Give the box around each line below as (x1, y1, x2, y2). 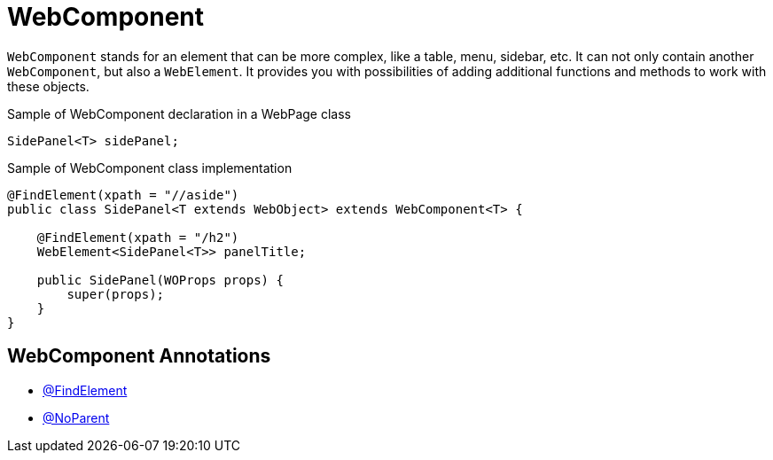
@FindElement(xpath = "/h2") (36, 230, 239, 245)
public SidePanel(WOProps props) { (36, 272, 284, 287)
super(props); (66, 286, 165, 301)
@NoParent (43, 409, 110, 425)
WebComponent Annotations (7, 345, 271, 368)
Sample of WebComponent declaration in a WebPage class (7, 105, 352, 121)
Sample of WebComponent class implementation (7, 160, 293, 175)
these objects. (7, 78, 90, 94)
